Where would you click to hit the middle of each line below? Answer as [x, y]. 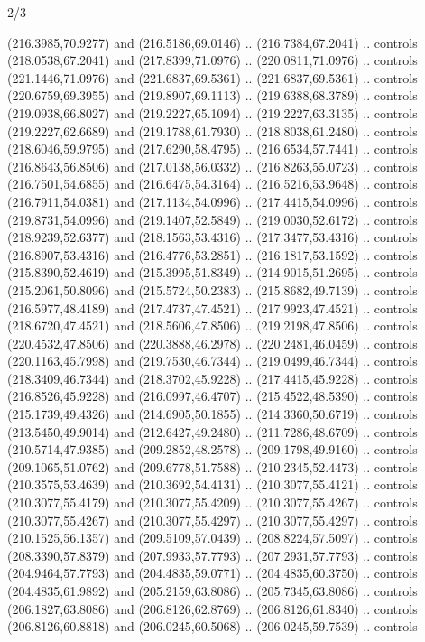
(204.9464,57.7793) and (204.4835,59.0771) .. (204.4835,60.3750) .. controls [212, 573]
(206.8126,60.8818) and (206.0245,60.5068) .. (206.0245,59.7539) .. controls [212, 626]
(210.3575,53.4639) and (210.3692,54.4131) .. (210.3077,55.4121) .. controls [212, 484]
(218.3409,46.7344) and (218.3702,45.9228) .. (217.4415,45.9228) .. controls [212, 378]
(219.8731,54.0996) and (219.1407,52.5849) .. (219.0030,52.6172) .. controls [212, 219]
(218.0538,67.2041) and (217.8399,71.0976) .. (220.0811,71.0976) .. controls [212, 60]
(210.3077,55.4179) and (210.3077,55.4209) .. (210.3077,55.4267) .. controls [212, 502]
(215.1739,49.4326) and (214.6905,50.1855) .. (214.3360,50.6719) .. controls [212, 414]
